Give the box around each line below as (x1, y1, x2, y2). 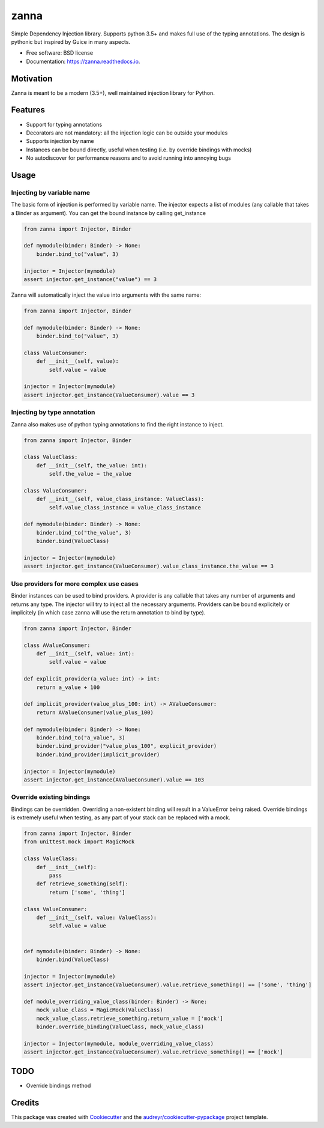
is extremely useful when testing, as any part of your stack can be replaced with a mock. (11, 814, 230, 821)
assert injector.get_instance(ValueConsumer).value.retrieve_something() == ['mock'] (23, 1049, 283, 1055)
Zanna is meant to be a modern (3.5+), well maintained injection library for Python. (11, 89, 215, 96)
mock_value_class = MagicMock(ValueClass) (36, 1007, 163, 1013)
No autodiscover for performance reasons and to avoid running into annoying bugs (26, 154, 231, 162)
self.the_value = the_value (49, 470, 132, 478)
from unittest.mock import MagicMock (23, 838, 135, 845)
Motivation (11, 73, 53, 83)
